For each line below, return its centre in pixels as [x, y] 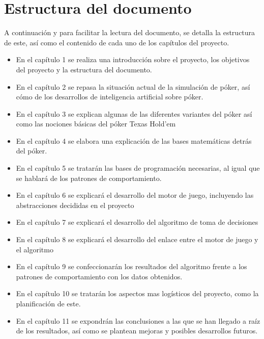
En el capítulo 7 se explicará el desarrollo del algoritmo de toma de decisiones [137, 222]
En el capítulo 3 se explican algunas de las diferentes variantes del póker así [134, 113]
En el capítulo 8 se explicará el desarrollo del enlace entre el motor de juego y [137, 239]
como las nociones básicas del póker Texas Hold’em [96, 124]
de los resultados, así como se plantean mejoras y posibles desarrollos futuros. [137, 331]
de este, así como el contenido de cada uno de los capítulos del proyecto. [117, 42]
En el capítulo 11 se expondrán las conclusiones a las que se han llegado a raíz [138, 320]
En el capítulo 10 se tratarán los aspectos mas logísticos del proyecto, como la [137, 293]
